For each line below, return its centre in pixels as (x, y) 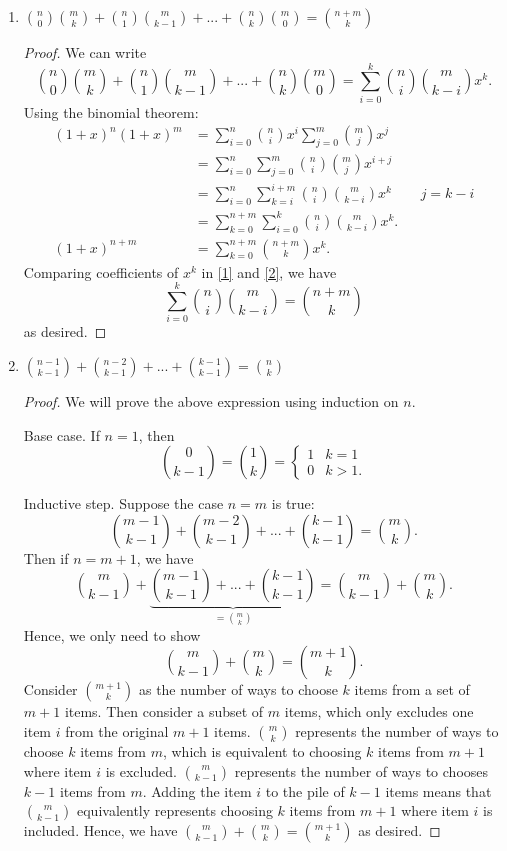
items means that (438, 790)
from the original (117, 730)
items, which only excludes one (379, 711)
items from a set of (412, 689)
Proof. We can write (85, 52)
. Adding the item (197, 790)
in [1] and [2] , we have (269, 271)
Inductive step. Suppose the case (123, 503)
